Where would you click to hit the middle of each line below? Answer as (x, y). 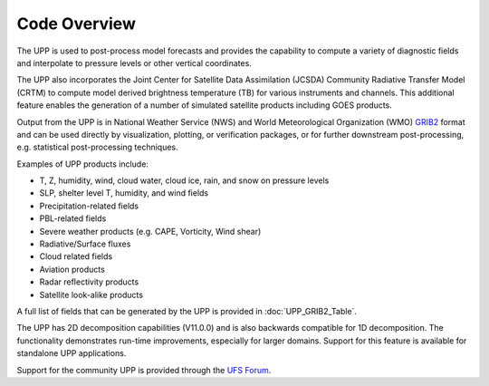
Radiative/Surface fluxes (85, 244)
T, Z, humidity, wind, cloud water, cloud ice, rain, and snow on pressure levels (184, 180)
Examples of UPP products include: (83, 164)
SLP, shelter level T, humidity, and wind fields (124, 193)
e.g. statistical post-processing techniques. (97, 147)
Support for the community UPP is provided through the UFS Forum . (144, 370)
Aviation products (72, 269)
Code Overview (76, 24)
